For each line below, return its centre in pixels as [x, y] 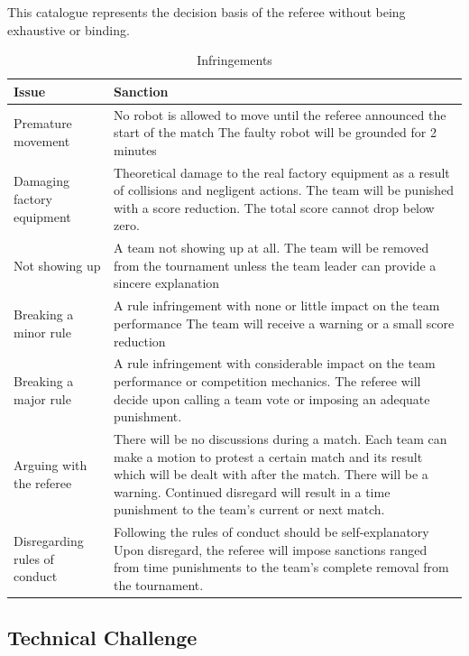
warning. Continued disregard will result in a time [252, 491]
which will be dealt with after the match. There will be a [271, 474]
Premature [43, 123]
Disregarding [49, 540]
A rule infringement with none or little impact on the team [276, 305]
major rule [42, 398]
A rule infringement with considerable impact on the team [274, 363]
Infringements [234, 60]
